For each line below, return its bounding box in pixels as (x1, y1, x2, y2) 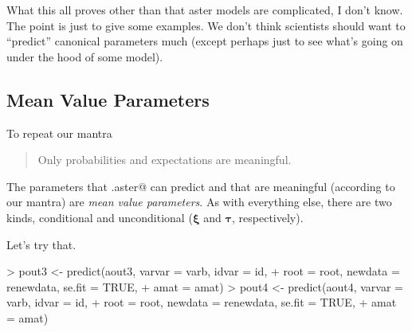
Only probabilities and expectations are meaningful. (37, 151, 292, 168)
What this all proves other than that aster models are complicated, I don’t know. (6, 2, 403, 18)
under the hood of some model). (6, 48, 163, 64)
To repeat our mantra (6, 124, 112, 141)
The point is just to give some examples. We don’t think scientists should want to (6, 17, 406, 33)
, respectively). (232, 209, 304, 225)
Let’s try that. (6, 236, 77, 252)
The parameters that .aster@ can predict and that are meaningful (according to (6, 178, 395, 194)
